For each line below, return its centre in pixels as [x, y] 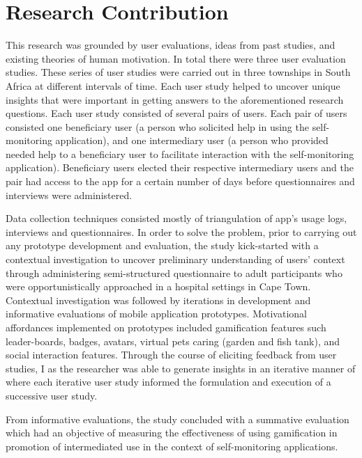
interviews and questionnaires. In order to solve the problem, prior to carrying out [181, 231]
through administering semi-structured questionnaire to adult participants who [174, 273]
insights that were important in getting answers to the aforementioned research [175, 99]
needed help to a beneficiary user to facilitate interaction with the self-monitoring [180, 153]
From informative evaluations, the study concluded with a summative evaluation [178, 419]
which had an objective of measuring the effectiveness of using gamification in [172, 433]
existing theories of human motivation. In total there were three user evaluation [176, 58]
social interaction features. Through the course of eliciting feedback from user [171, 355]
